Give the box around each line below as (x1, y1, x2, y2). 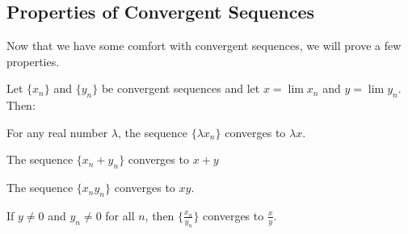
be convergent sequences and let (101, 80, 260, 97)
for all (105, 207, 135, 224)
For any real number (6, 123, 108, 140)
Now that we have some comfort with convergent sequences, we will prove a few (6, 37, 402, 54)
